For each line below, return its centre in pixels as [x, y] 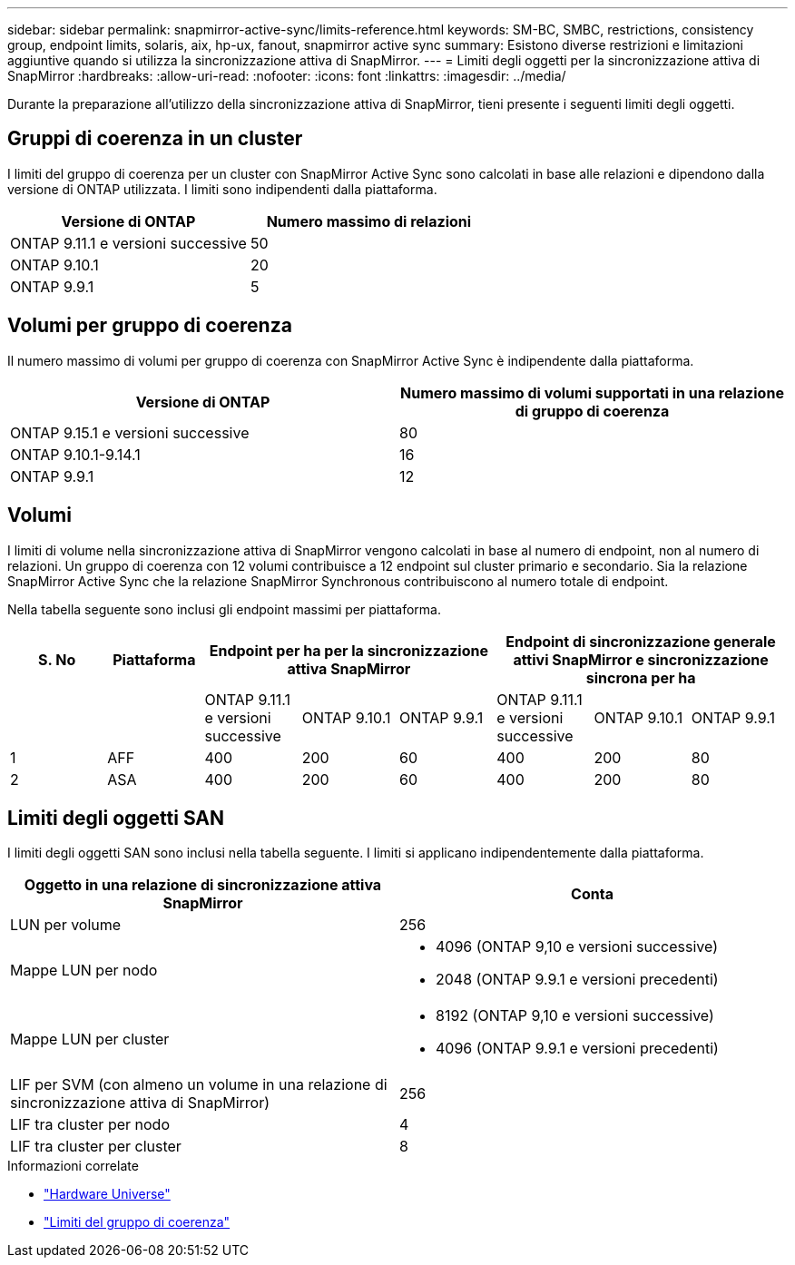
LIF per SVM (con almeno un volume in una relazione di [199, 1085]
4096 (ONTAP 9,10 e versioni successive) [577, 947]
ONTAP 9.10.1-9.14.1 [75, 454]
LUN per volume [66, 925]
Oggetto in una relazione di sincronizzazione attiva [203, 885]
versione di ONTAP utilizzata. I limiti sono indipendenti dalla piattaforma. [222, 189]
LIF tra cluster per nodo [90, 1125]
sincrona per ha [641, 677]
